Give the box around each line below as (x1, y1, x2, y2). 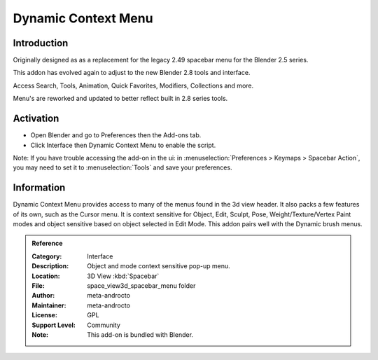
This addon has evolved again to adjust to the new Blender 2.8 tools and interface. (13, 69, 251, 77)
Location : (31, 272, 60, 280)
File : (31, 281, 45, 290)
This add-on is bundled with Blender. (87, 330, 194, 339)
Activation (13, 113, 59, 125)
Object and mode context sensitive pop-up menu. (87, 262, 230, 270)
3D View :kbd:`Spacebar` (87, 272, 160, 280)
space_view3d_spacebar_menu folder (87, 281, 196, 290)
